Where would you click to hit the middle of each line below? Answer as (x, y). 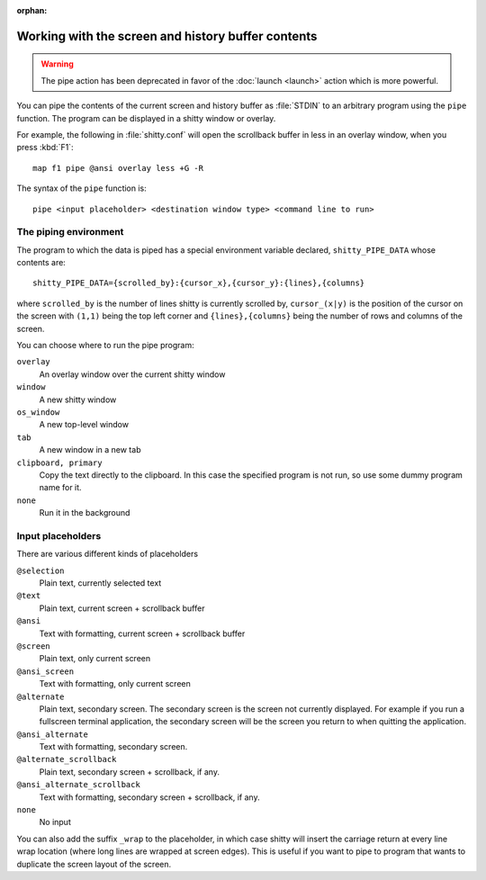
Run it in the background (85, 513)
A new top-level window (84, 425)
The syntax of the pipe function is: (82, 188)
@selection (40, 570)
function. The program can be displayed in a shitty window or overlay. (146, 118)
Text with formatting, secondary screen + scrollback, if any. (149, 797)
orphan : (32, 10)
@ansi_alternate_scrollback (79, 785)
